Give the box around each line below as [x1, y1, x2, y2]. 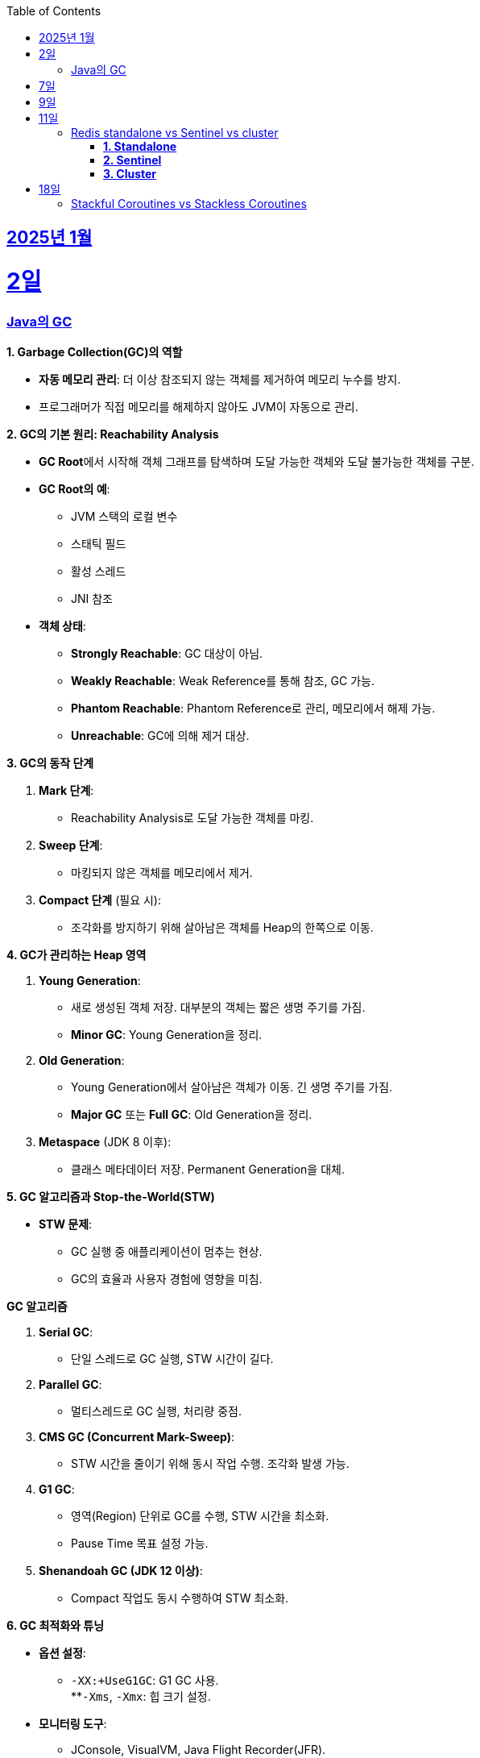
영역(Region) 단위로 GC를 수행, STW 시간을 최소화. [71, 1509, 329, 1523]
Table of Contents [6, 4, 101, 18]
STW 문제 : [39, 1217, 93, 1232]
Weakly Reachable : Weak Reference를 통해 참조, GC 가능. [71, 674, 374, 688]
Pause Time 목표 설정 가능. [71, 1536, 209, 1551]
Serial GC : [39, 1325, 93, 1340]
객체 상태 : [39, 619, 86, 634]
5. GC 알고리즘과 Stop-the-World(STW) [6, 1190, 215, 1204]
